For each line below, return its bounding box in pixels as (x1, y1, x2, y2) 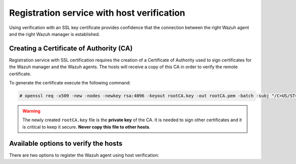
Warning (22, 108, 40, 114)
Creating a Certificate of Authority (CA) (9, 44, 133, 53)
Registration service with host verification (9, 7, 185, 18)
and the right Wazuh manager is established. (9, 31, 100, 37)
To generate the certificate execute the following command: (9, 80, 131, 86)
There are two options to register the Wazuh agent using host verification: (9, 152, 159, 158)
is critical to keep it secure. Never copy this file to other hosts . (22, 124, 150, 130)
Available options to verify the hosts (9, 139, 123, 147)
